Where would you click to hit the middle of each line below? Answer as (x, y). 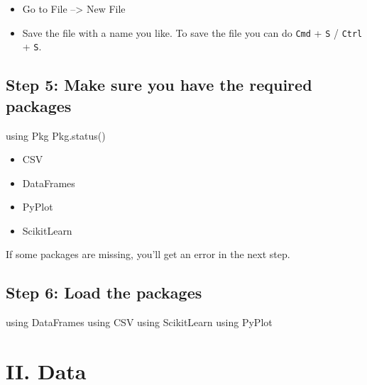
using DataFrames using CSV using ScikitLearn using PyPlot (139, 322)
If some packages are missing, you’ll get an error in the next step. (148, 254)
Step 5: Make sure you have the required (159, 85)
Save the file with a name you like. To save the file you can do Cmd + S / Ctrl (192, 32)
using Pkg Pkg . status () (56, 135)
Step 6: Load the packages (104, 292)
